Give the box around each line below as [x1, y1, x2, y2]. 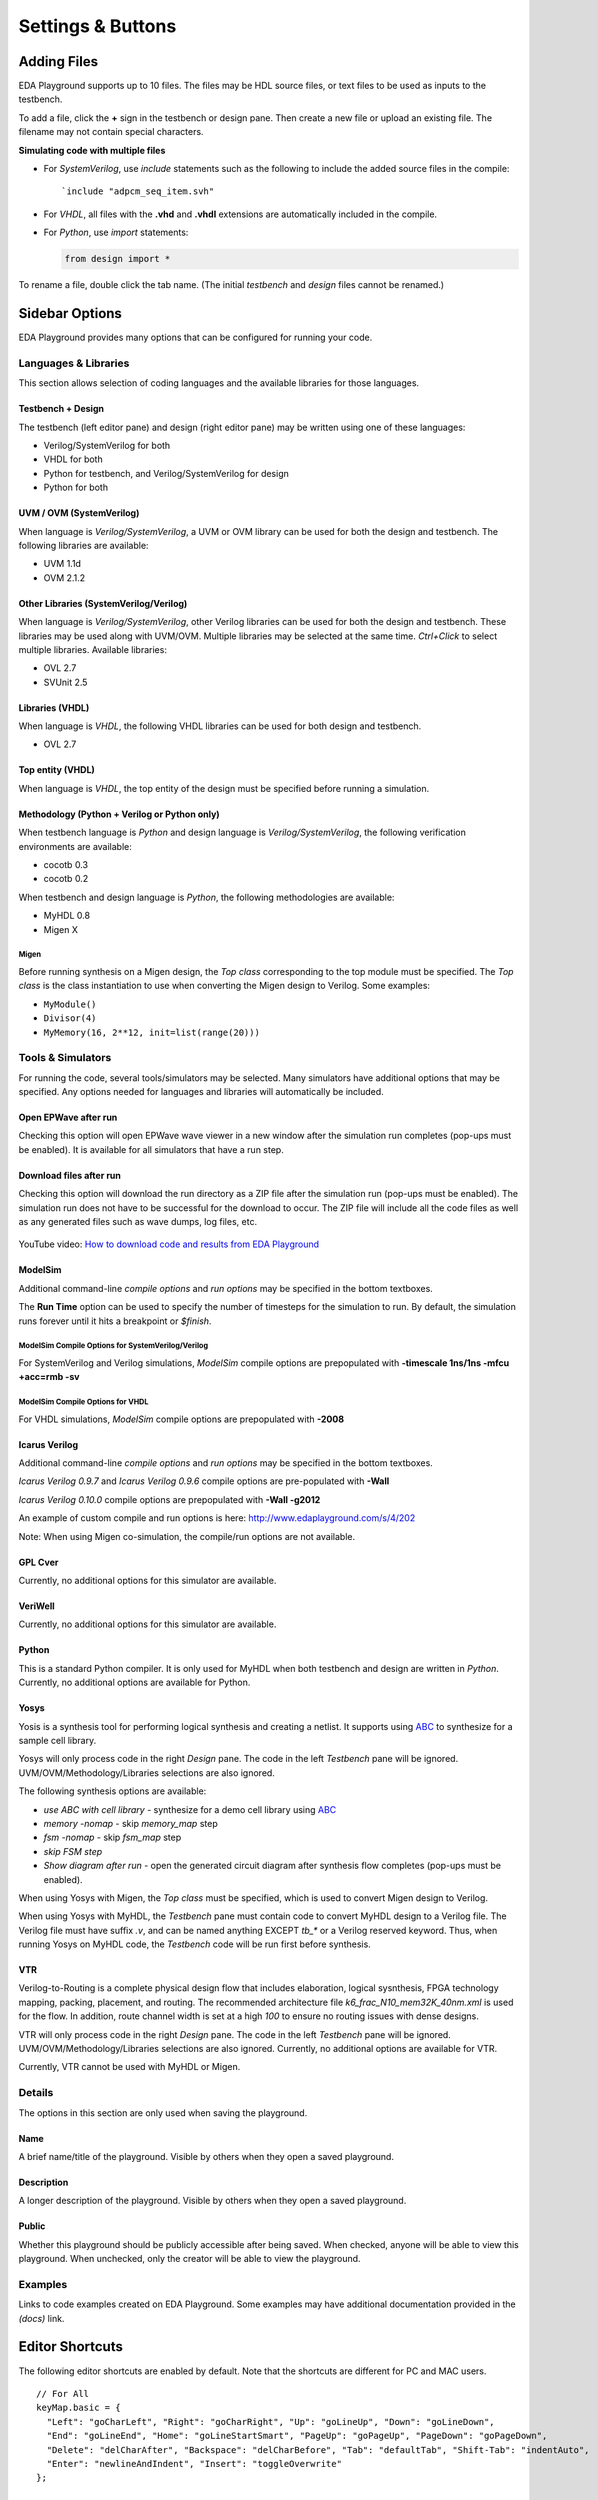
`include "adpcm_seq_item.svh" [61, 186, 215, 197]
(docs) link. [18, 2312, 65, 2324]
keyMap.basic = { [36, 2402, 121, 2414]
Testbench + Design [18, 403, 105, 415]
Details [18, 2086, 54, 2100]
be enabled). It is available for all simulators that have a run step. [18, 1143, 284, 1155]
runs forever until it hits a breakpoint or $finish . [18, 1315, 212, 1327]
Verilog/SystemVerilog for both [43, 439, 171, 451]
